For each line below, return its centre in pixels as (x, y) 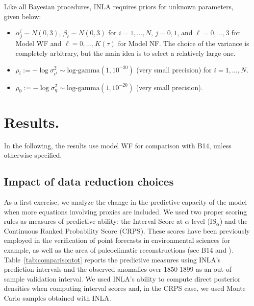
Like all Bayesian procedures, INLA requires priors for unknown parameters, (119, 6)
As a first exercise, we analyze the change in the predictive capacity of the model (126, 202)
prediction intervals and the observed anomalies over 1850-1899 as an (108, 269)
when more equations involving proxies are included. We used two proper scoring (126, 211)
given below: (23, 16)
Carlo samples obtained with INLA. (58, 297)
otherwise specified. (33, 155)
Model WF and (38, 43)
